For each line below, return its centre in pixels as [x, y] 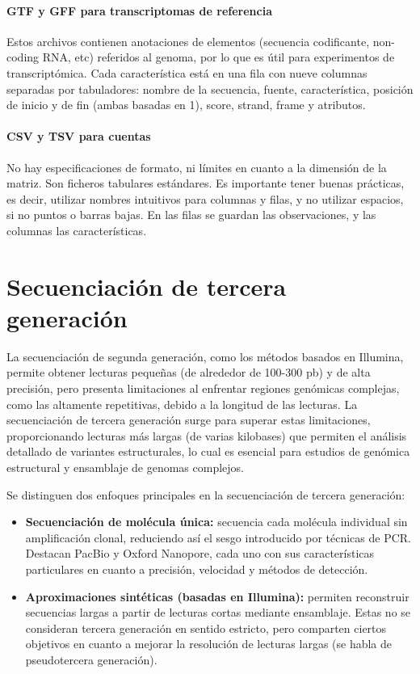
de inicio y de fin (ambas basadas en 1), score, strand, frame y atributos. [186, 105]
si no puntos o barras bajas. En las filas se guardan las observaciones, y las [191, 215]
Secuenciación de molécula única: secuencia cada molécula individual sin [216, 522]
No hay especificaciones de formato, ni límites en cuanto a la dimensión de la [197, 167]
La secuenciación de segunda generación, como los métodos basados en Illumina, [205, 356]
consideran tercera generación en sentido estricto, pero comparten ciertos [206, 628]
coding [23, 57]
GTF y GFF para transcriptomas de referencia [139, 10]
